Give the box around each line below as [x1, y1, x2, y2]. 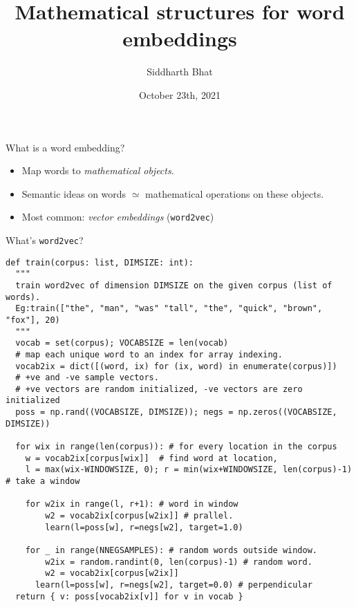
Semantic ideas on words [21, 186, 127, 200]
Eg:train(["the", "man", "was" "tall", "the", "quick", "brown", [15, 303, 323, 314]
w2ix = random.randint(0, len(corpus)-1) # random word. [45, 557, 312, 567]
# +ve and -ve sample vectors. [15, 373, 159, 383]
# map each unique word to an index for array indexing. [15, 349, 283, 359]
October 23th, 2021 [139, 87, 221, 102]
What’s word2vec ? [6, 232, 84, 247]
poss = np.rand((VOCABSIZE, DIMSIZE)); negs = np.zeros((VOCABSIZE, [15, 407, 337, 418]
